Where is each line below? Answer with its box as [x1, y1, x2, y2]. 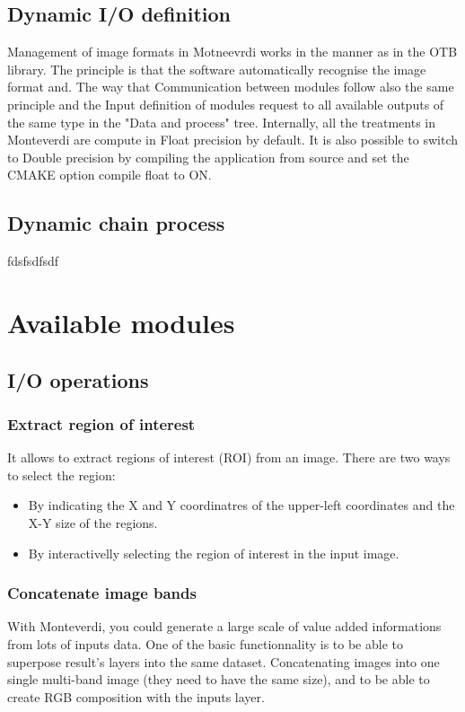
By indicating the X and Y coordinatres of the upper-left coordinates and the [28, 496, 455, 514]
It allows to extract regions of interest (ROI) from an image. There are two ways [7, 448, 451, 467]
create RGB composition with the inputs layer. [7, 687, 265, 706]
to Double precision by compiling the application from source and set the [7, 147, 409, 166]
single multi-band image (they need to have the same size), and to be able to [7, 670, 430, 689]
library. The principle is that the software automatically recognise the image [7, 59, 426, 78]
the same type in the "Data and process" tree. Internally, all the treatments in [7, 112, 435, 131]
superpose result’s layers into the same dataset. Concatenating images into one [7, 652, 440, 671]
